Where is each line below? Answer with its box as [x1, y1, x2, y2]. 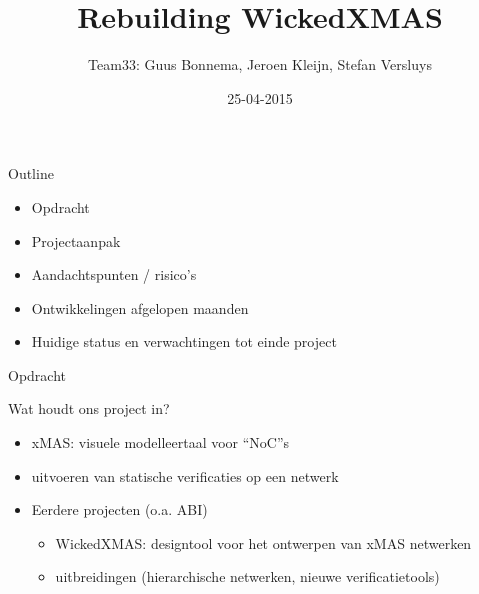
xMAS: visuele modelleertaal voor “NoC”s [31, 432, 290, 453]
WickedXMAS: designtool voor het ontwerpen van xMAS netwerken [55, 532, 472, 553]
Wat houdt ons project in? [8, 398, 170, 419]
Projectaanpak [31, 230, 121, 251]
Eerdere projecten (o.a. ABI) [31, 499, 208, 520]
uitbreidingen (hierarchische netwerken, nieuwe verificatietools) [55, 566, 440, 587]
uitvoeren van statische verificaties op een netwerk [31, 465, 339, 486]
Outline [8, 163, 54, 184]
